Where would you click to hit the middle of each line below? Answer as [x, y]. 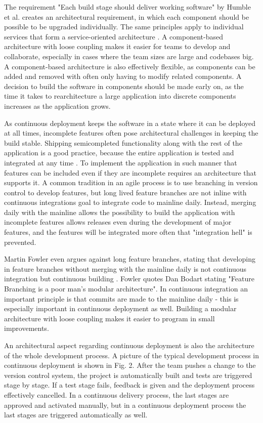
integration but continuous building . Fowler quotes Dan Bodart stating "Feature [129, 279]
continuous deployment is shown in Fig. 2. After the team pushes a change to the [130, 365]
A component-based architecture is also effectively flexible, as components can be [130, 66]
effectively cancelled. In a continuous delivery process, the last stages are [117, 394]
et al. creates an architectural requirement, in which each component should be [127, 16]
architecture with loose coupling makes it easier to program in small [109, 318]
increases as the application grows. [57, 105]
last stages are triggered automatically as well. [76, 415]
